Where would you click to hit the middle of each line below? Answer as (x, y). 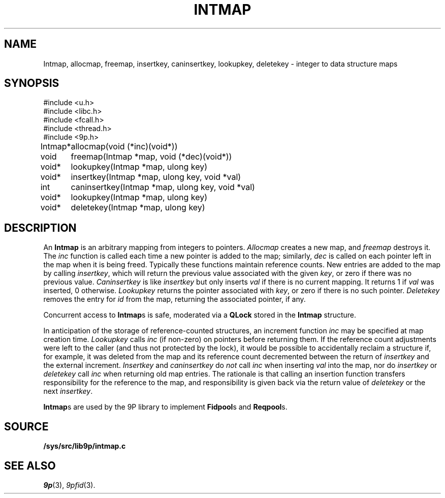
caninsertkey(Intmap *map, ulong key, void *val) (163, 187)
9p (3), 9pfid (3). (69, 485)
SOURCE (26, 426)
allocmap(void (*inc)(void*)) (124, 147)
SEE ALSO (30, 465)
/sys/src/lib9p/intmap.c (85, 446)
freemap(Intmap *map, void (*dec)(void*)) (151, 157)
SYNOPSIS (32, 83)
